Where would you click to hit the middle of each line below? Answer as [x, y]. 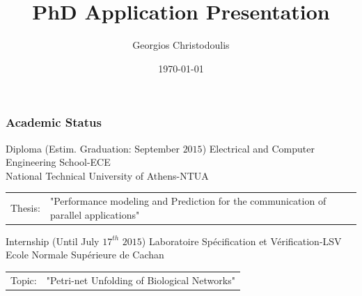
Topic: [24, 280]
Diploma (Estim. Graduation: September [93, 148]
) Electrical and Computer [258, 148]
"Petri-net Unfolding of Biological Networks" [141, 280]
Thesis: [25, 207]
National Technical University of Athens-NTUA [107, 175]
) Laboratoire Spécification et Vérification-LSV [242, 241]
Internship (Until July [53, 241]
